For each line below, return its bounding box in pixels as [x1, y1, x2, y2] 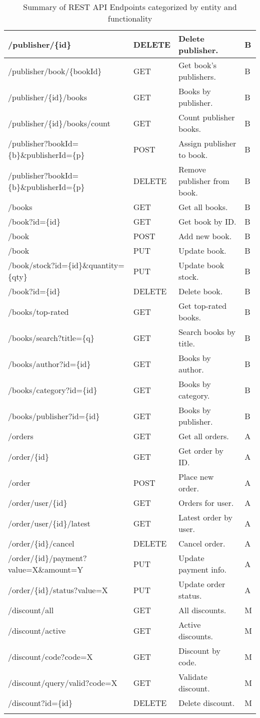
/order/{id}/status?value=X [8, 584, 108, 596]
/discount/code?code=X [8, 650, 93, 662]
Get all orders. [178, 430, 229, 442]
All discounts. [178, 604, 226, 616]
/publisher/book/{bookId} [8, 65, 102, 77]
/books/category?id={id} [8, 384, 97, 396]
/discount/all [8, 604, 54, 616]
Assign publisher [178, 137, 236, 149]
